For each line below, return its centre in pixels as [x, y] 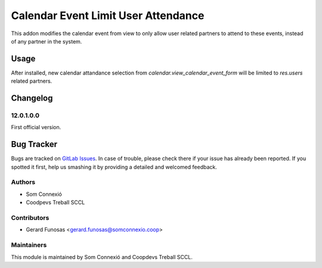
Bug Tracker [34, 144]
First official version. [36, 127]
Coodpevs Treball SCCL [55, 202]
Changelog [32, 98]
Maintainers [29, 245]
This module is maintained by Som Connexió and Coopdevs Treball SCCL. [102, 257]
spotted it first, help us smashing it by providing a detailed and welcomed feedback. [114, 167]
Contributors [30, 217]
